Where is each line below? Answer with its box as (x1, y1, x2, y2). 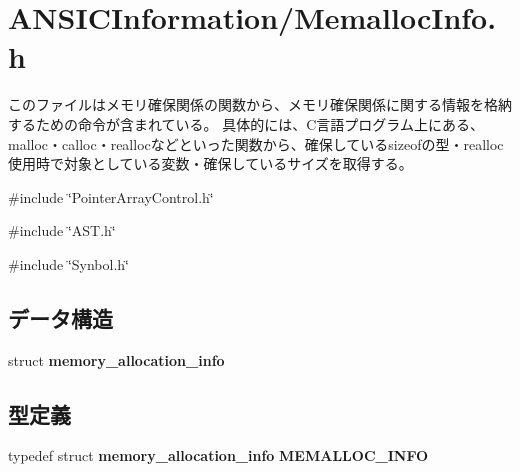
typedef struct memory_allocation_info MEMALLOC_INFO (8, 445, 429, 466)
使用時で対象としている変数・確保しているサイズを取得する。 (8, 153, 413, 174)
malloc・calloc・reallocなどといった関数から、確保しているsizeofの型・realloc (8, 133, 504, 154)
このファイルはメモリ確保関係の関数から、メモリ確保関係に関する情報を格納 (8, 94, 512, 115)
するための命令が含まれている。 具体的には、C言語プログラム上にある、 (8, 113, 484, 134)
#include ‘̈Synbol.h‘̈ (8, 253, 129, 274)
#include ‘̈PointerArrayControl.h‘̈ (8, 186, 214, 207)
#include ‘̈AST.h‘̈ (8, 220, 116, 241)
